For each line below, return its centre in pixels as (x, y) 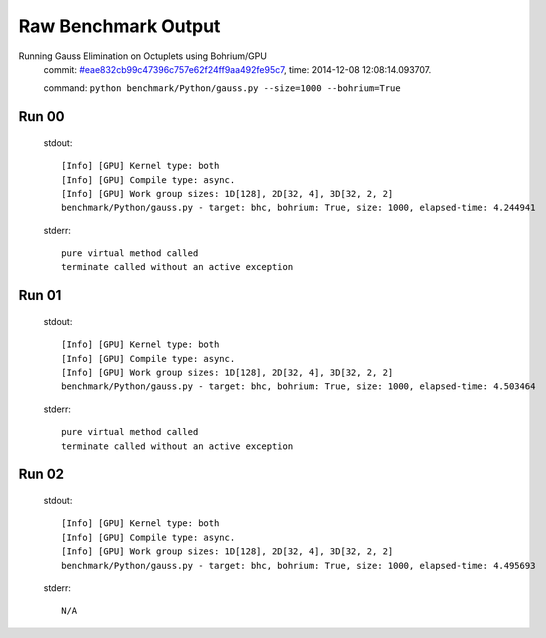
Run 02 (41, 474)
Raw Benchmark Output (119, 26)
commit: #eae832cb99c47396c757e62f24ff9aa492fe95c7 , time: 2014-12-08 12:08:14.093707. (237, 69)
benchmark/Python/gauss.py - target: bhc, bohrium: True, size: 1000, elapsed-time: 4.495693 (298, 565)
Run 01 (40, 295)
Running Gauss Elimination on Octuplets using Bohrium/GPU (142, 56)
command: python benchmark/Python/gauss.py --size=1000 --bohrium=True (222, 88)
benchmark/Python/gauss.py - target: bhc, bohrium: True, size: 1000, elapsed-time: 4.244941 (298, 208)
